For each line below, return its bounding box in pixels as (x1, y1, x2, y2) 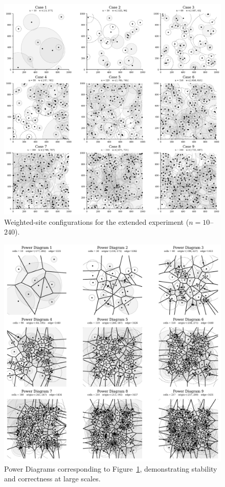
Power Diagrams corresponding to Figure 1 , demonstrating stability (4, 463, 217, 474)
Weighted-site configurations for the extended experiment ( (4, 216, 189, 227)
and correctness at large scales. (4, 473, 101, 484)
